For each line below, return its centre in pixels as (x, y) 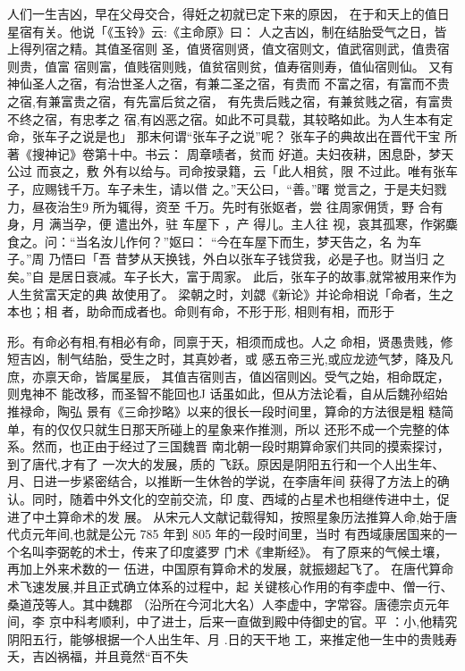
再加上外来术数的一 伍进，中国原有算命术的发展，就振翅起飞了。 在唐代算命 (231, 569)
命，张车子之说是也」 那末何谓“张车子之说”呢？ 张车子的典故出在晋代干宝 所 (232, 136)
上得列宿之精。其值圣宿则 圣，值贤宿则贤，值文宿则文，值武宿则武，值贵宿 (228, 49)
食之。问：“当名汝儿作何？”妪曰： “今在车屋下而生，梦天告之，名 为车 (215, 241)
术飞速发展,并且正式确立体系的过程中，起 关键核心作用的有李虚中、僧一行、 (230, 586)
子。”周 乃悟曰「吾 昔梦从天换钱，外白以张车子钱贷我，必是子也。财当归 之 (226, 259)
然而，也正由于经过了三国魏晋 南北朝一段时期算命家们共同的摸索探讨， (241, 446)
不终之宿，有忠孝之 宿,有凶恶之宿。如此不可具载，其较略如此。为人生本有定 (230, 118)
